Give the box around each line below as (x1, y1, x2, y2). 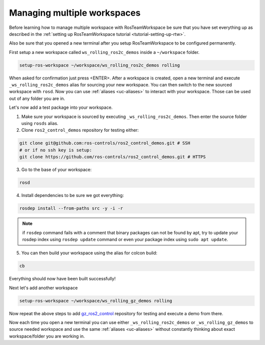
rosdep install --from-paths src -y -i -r (19, 206, 123, 211)
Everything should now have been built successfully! (9, 276, 116, 282)
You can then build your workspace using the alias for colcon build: (21, 250, 158, 256)
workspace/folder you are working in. (9, 333, 85, 339)
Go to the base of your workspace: (21, 167, 92, 172)
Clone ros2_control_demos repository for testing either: (21, 127, 139, 133)
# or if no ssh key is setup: (19, 147, 92, 153)
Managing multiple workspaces (9, 7, 141, 18)
